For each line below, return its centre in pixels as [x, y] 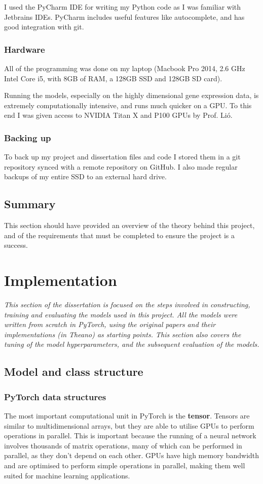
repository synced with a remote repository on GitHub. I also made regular [121, 166]
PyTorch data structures [55, 396]
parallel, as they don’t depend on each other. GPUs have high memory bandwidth [132, 455]
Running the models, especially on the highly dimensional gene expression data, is [131, 95]
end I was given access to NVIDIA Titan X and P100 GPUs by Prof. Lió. [118, 115]
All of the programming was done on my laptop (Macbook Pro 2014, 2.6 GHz [125, 68]
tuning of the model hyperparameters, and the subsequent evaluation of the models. [132, 344]
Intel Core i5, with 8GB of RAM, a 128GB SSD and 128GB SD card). [113, 78]
